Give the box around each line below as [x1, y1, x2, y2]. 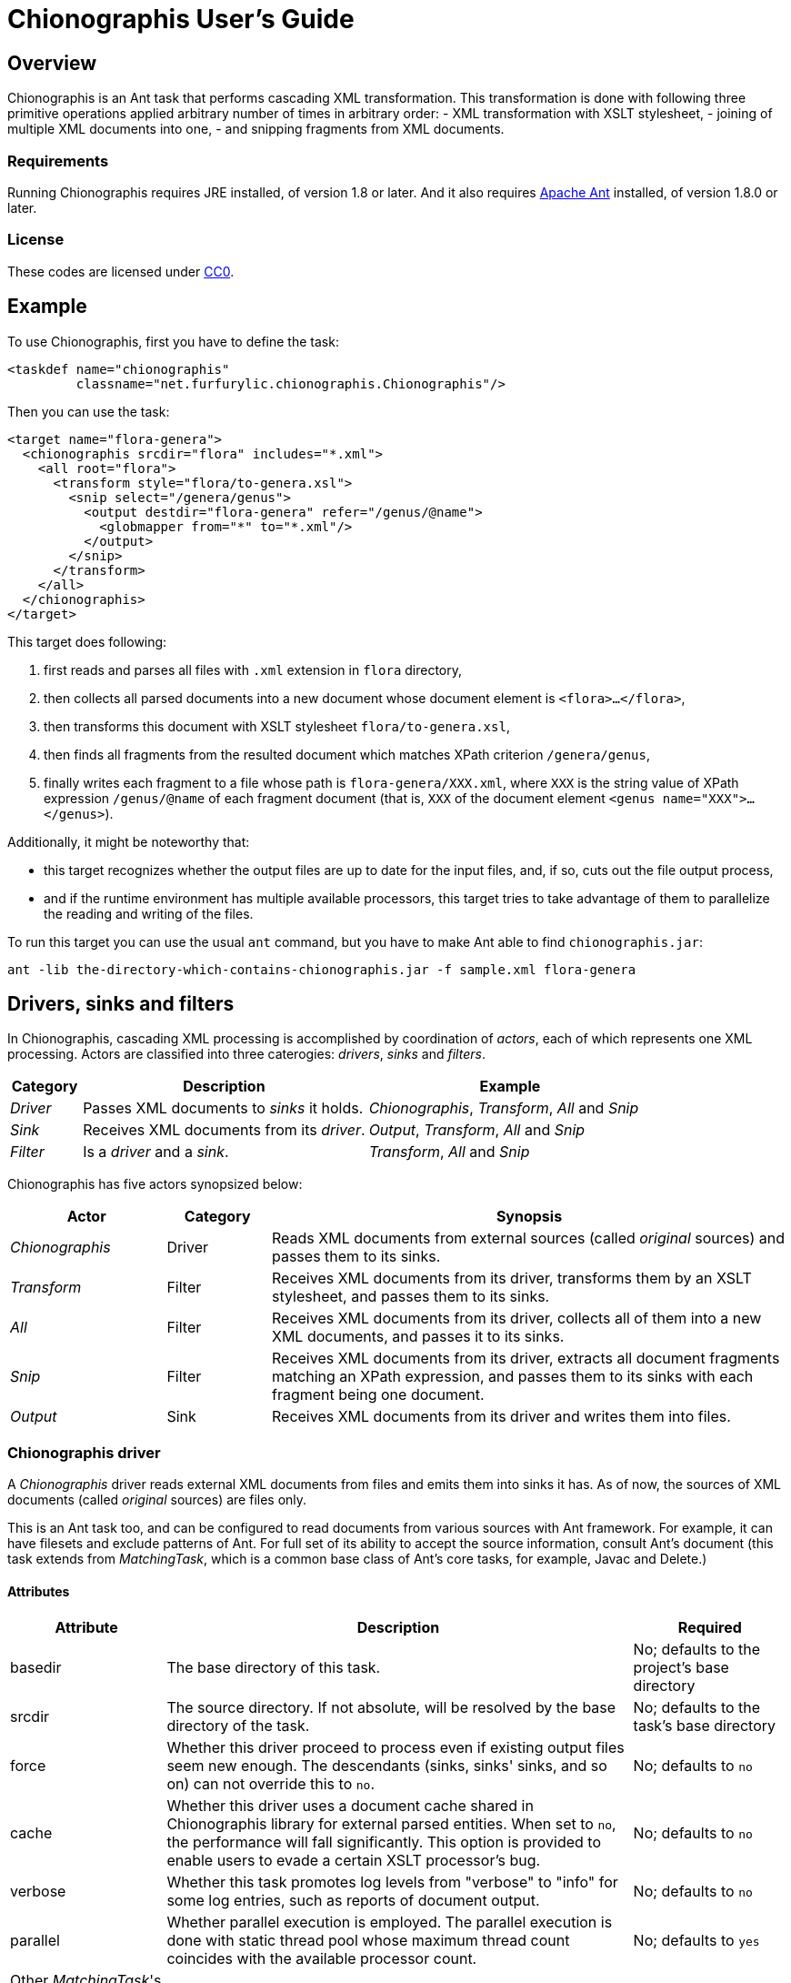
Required [677, 1618, 742, 1637]
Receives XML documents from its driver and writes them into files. [271, 1407, 731, 1426]
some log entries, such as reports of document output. [166, 1891, 540, 1910]
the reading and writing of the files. [44, 905, 254, 921]
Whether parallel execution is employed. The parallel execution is [166, 1913, 613, 1932]
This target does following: [7, 633, 167, 649]
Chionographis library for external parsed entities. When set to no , [166, 1815, 616, 1834]
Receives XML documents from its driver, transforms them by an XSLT [271, 1269, 752, 1288]
